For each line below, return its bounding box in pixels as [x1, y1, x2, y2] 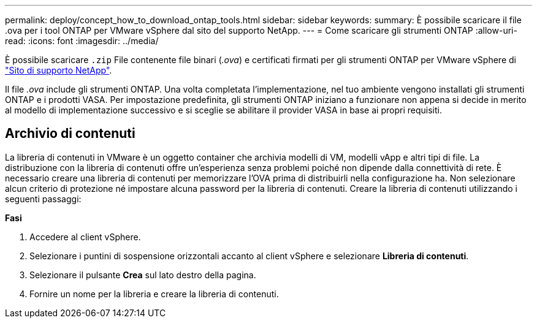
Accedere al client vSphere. [29, 231, 141, 242]
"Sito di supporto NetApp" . [5, 65, 112, 75]
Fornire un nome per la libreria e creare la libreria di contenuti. [29, 288, 279, 299]
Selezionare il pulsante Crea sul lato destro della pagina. [29, 269, 256, 280]
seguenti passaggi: [5, 193, 82, 204]
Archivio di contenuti [5, 126, 135, 142]
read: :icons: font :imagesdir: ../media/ [5, 36, 159, 46]
